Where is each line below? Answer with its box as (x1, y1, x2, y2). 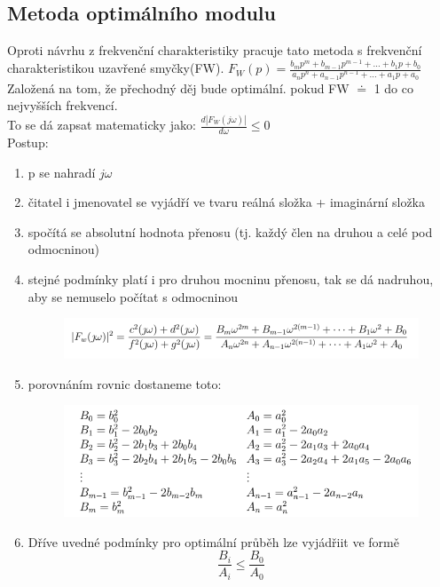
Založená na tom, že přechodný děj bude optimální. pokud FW (7, 78, 350, 97)
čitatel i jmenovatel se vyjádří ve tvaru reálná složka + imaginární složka (27, 193, 425, 211)
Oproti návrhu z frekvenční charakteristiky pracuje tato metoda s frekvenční (7, 41, 422, 59)
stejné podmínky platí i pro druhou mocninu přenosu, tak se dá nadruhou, (27, 269, 434, 288)
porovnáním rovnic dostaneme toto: (27, 374, 222, 393)
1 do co (373, 78, 413, 97)
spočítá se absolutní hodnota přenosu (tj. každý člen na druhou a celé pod (27, 222, 433, 241)
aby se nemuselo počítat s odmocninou (27, 287, 239, 305)
